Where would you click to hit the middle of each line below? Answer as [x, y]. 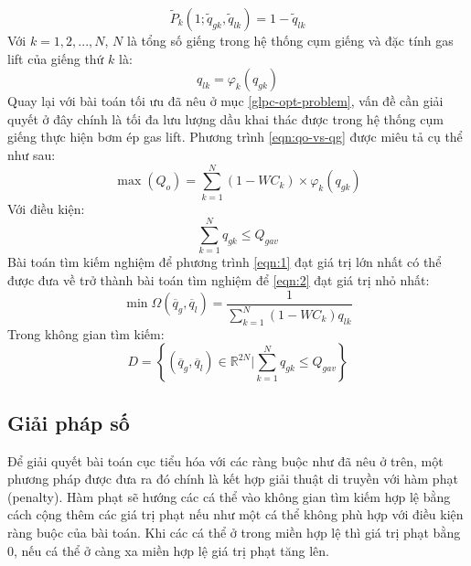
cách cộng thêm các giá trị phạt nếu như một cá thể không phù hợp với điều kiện [235, 514]
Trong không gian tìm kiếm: [86, 333]
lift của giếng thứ [56, 58]
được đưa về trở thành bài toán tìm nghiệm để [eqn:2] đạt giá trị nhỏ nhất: [219, 280]
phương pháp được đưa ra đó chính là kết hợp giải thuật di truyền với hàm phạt [233, 479]
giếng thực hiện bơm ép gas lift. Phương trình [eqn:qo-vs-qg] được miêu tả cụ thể [235, 137]
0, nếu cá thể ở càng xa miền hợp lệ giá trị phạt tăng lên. [168, 550]
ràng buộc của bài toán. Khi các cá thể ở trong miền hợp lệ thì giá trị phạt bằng [234, 532]
